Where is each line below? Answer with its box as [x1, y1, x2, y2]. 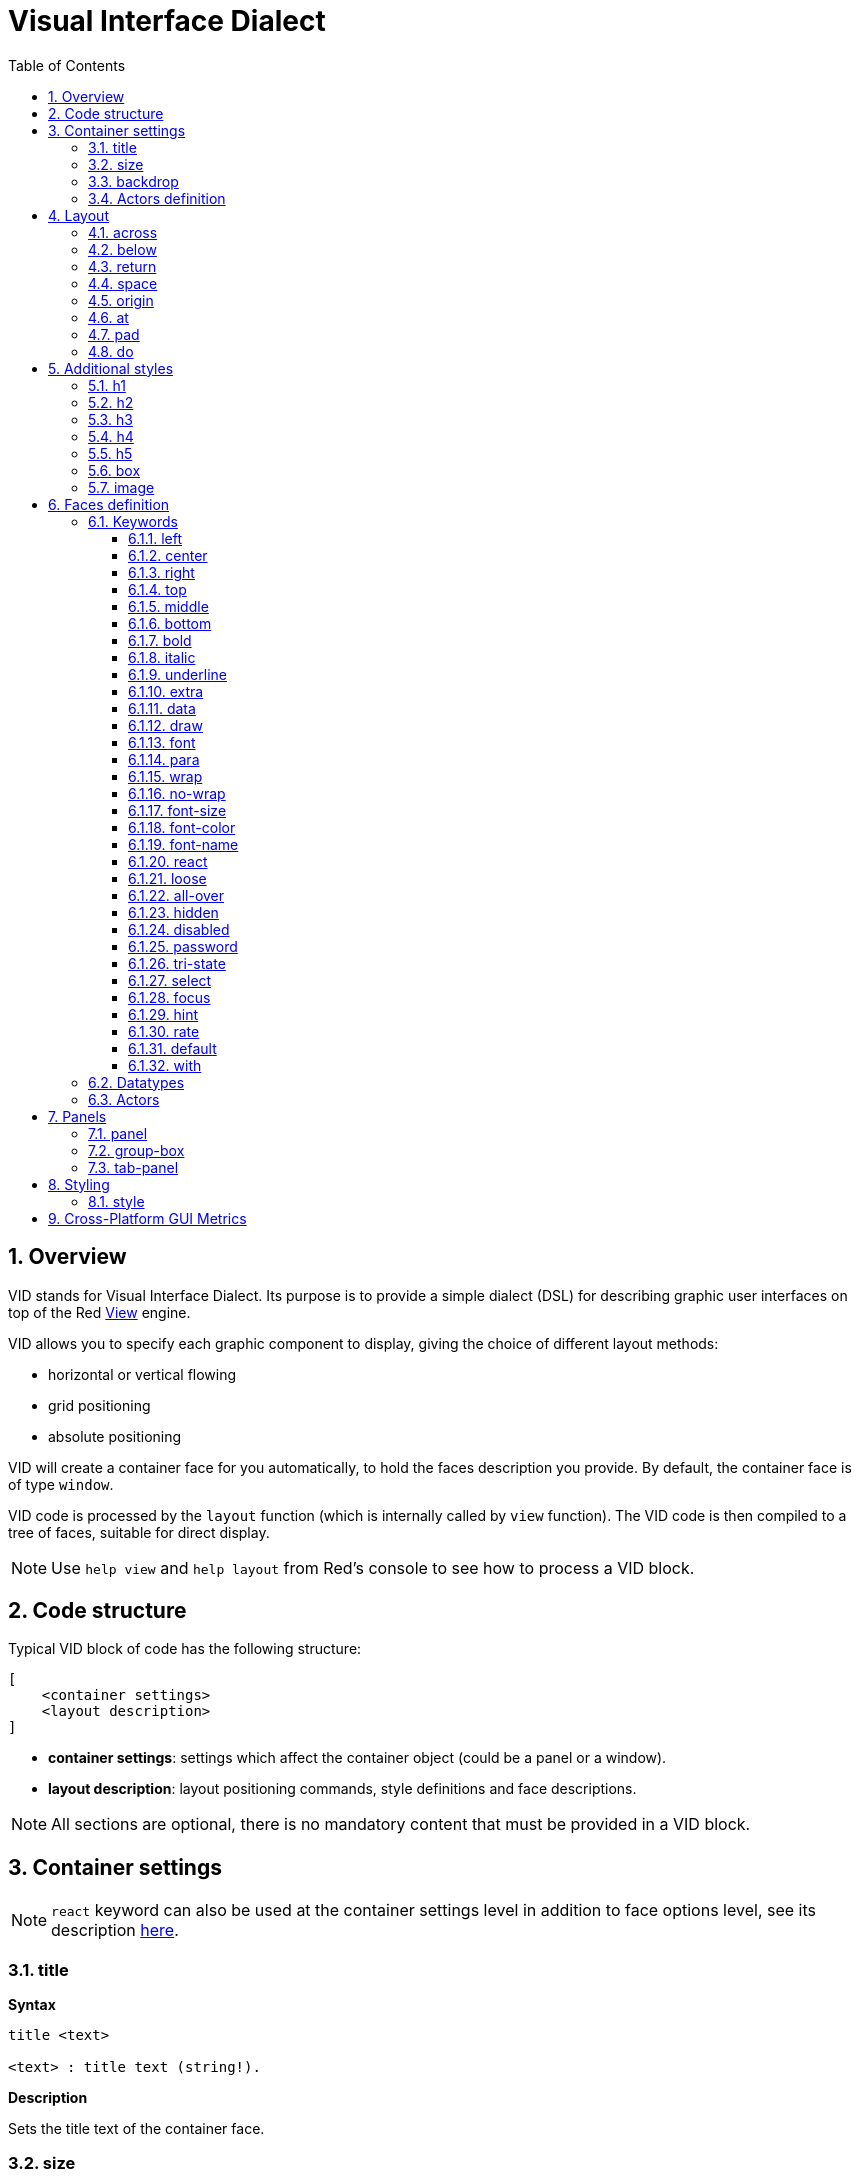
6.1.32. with [128, 1056, 202, 1074]
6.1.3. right [128, 563, 195, 581]
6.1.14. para [128, 750, 200, 768]
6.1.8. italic [128, 648, 196, 666]
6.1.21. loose [128, 869, 207, 887]
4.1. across [88, 223, 158, 241]
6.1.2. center [128, 546, 208, 564]
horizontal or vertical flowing [48, 1365, 237, 1383]
